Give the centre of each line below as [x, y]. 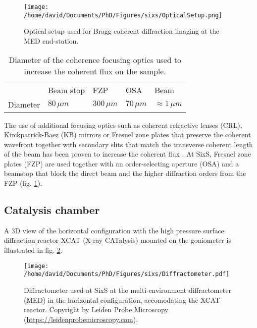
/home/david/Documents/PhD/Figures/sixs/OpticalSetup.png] [123, 15]
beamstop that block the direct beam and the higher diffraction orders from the [125, 173]
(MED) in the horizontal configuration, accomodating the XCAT [122, 300]
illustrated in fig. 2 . [33, 250]
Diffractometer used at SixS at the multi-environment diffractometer [128, 290]
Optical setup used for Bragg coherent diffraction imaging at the [122, 31]
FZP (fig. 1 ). [23, 183]
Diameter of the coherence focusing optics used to [95, 59]
